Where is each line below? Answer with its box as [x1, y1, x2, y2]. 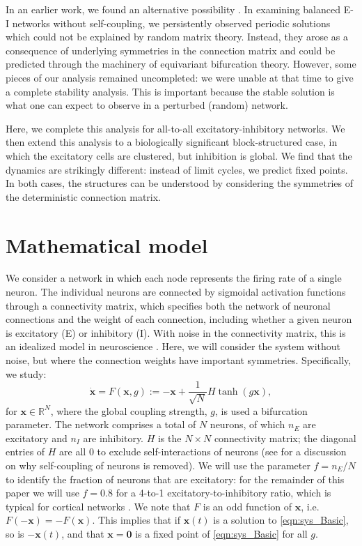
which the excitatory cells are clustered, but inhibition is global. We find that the [6, 148, 352, 162]
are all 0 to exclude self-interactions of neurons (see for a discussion [59, 444, 347, 459]
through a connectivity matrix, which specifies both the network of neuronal [6, 298, 331, 312]
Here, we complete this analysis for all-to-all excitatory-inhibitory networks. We [6, 121, 345, 135]
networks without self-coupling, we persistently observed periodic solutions [12, 15, 331, 30]
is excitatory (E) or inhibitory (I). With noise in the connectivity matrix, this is [6, 325, 346, 340]
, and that [61, 526, 104, 540]
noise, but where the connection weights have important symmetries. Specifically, [6, 353, 352, 367]
